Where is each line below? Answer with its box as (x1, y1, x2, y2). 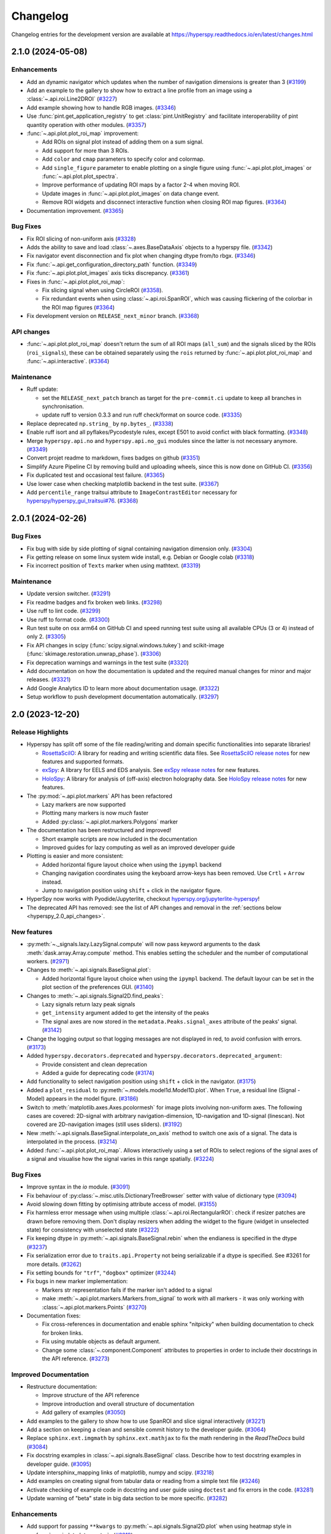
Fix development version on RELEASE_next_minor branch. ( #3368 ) (26, 312, 199, 320)
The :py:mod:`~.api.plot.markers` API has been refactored (26, 792, 173, 800)
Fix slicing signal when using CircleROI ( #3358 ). (42, 287, 164, 294)
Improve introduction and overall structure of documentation (42, 1400, 195, 1408)
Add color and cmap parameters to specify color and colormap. (42, 155, 205, 163)
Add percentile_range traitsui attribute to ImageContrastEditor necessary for (26, 488, 238, 496)
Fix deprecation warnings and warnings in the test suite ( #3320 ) (26, 658, 189, 666)
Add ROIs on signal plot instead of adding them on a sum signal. (42, 138, 204, 145)
